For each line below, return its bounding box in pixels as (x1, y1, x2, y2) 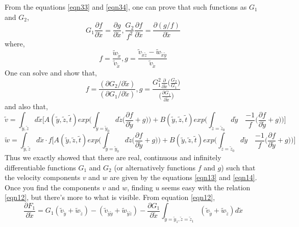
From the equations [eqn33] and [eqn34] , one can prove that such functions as (5, 2, 247, 12)
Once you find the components (5, 182, 100, 192)
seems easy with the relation (162, 182, 251, 192)
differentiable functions (5, 162, 76, 172)
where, (5, 38, 25, 48)
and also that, (5, 101, 48, 112)
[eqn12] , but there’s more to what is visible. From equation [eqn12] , (5, 192, 215, 203)
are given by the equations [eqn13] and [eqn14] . (110, 172, 257, 183)
